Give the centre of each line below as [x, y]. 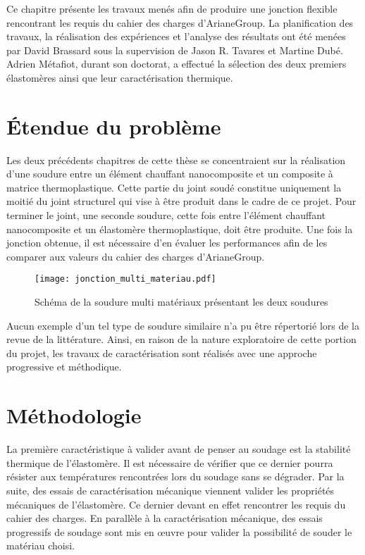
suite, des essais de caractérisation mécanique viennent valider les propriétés [171, 490]
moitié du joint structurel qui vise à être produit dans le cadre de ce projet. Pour [181, 201]
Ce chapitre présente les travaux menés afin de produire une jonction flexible [172, 8]
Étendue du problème [114, 126]
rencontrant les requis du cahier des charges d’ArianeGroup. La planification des [180, 22]
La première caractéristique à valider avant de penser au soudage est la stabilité [179, 449]
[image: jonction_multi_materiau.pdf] [125, 279]
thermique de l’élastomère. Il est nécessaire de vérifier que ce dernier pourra [170, 462]
